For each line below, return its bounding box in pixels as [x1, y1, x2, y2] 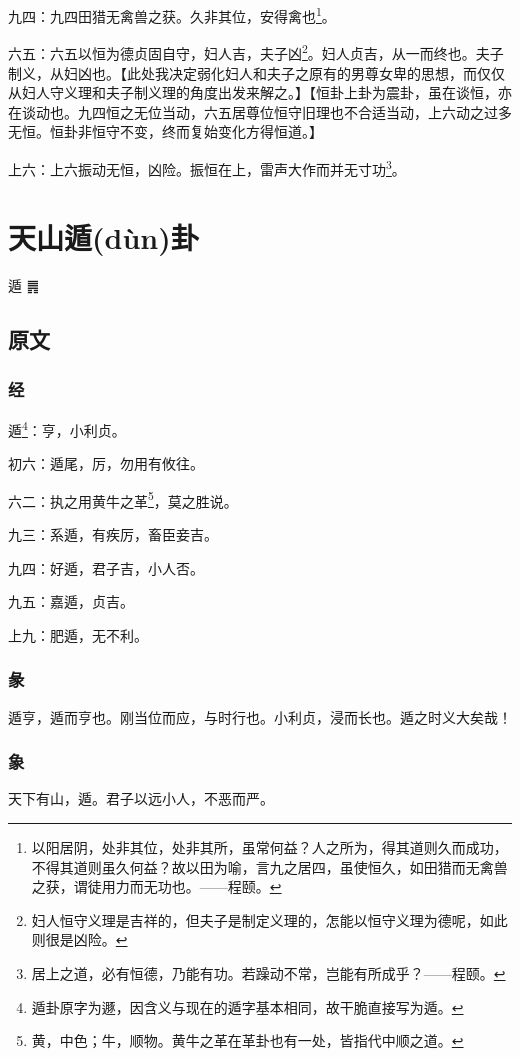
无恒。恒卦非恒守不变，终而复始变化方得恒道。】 [8, 121, 323, 142]
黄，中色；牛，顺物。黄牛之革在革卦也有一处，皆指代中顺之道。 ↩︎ [31, 1030, 464, 1051]
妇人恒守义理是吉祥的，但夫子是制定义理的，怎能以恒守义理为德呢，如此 [31, 909, 508, 930]
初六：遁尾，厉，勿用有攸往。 [8, 453, 204, 474]
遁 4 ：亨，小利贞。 [8, 416, 126, 440]
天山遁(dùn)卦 [8, 217, 199, 258]
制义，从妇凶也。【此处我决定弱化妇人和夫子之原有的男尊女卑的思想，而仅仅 [8, 62, 505, 83]
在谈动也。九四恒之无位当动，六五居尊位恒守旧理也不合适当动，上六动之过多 [8, 101, 512, 122]
